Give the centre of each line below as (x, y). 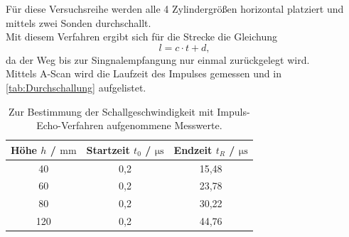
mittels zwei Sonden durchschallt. (79, 22)
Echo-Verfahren (70, 125)
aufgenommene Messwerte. (165, 125)
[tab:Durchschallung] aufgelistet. (76, 87)
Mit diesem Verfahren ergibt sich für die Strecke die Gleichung (141, 37)
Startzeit (108, 149)
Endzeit (193, 149)
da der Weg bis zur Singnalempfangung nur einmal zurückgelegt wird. (158, 59)
